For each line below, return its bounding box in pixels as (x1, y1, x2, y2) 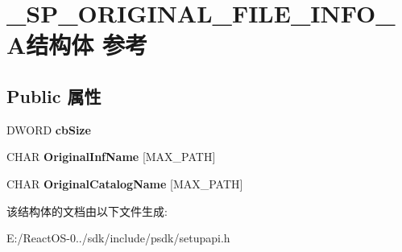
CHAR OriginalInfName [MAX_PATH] (6, 148, 216, 165)
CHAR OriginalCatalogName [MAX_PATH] (6, 175, 243, 192)
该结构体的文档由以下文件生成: (6, 202, 168, 219)
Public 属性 (6, 83, 102, 108)
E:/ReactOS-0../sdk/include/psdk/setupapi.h (6, 229, 230, 246)
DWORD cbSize (6, 121, 91, 138)
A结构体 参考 (6, 28, 148, 61)
